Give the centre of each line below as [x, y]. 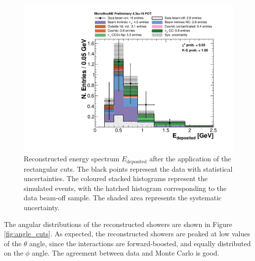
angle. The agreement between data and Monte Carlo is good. [126, 253]
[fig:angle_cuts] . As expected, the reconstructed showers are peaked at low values [127, 234]
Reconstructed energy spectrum [72, 159]
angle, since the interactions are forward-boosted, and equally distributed [140, 243]
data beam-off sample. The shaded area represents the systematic [123, 198]
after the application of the [190, 159]
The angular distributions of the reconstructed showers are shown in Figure [118, 224]
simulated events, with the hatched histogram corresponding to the [125, 188]
